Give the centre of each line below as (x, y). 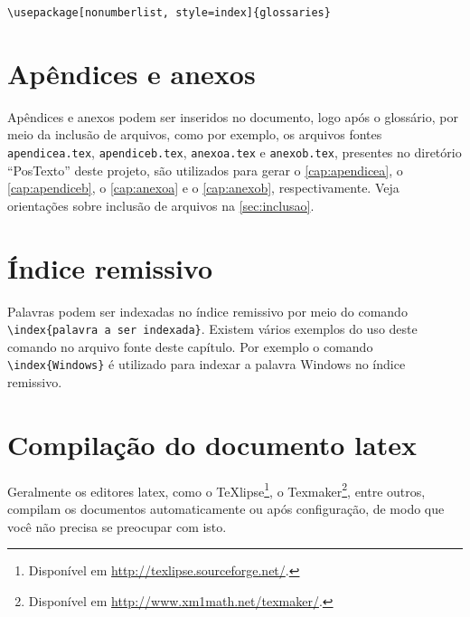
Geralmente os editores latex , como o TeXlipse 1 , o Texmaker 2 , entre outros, (216, 489)
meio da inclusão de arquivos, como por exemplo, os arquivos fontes (195, 134)
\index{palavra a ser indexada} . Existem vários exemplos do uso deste (212, 329)
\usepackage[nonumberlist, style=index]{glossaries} (169, 13)
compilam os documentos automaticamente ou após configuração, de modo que (226, 508)
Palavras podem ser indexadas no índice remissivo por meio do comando (207, 311)
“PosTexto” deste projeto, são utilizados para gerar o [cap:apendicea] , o (205, 170)
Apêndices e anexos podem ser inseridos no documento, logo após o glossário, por (233, 116)
